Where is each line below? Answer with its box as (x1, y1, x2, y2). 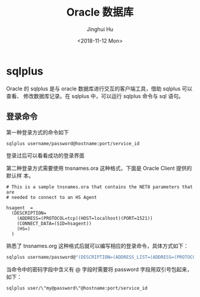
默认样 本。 (6, 172, 34, 179)
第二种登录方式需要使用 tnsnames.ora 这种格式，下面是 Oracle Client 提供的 (6, 165, 192, 172)
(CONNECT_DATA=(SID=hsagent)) (17, 221, 92, 227)
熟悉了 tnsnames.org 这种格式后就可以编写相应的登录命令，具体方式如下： (6, 243, 189, 250)
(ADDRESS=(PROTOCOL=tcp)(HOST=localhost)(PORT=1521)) (17, 216, 153, 222)
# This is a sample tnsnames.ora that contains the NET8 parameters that (6, 184, 193, 190)
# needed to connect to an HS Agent (6, 195, 97, 201)
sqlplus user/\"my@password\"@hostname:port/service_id (6, 285, 148, 292)
